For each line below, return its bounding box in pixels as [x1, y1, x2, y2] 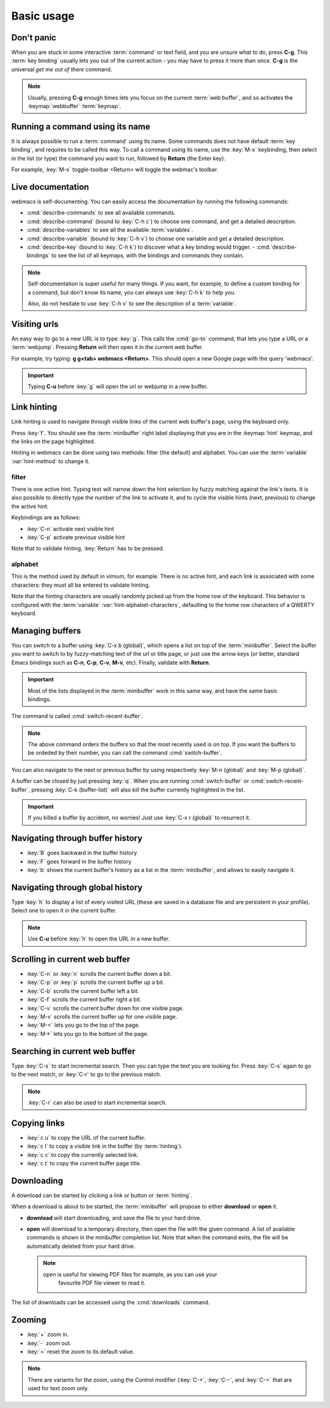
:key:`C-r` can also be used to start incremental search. [28, 1099, 167, 1106]
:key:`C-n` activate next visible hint [26, 525, 114, 532]
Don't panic [11, 32, 57, 43]
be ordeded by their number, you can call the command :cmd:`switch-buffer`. [28, 749, 222, 757]
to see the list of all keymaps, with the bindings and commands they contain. [51, 252, 244, 259]
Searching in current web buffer [11, 1046, 136, 1057]
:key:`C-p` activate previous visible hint [26, 533, 125, 541]
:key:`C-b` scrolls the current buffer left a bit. [26, 987, 139, 994]
